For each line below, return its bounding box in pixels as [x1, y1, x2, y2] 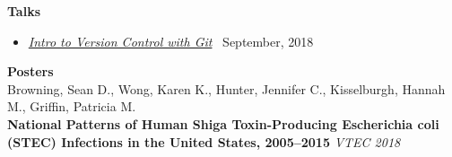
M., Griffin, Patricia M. [7, 97, 136, 116]
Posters [7, 62, 54, 81]
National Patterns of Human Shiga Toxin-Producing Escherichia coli [7, 114, 439, 133]
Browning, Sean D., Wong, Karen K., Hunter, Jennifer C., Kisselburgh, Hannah [7, 79, 446, 98]
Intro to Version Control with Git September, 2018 [28, 31, 314, 50]
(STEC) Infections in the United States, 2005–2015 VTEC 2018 [7, 132, 401, 151]
